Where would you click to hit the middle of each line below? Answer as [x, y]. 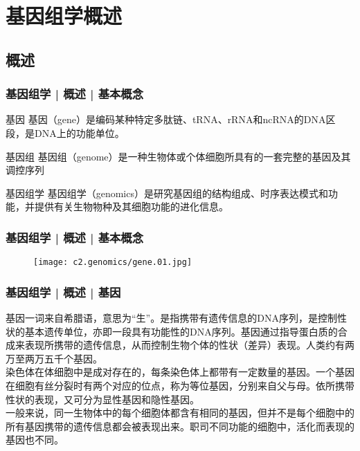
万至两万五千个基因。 [54, 358]
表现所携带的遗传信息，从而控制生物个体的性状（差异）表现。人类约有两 [189, 345]
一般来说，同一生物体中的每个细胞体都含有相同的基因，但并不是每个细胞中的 [180, 413]
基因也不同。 [35, 440]
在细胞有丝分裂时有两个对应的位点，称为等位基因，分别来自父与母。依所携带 [180, 385]
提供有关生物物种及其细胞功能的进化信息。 [131, 206]
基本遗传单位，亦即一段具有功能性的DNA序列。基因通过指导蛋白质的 [181, 331]
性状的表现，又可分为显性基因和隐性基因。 [102, 399]
